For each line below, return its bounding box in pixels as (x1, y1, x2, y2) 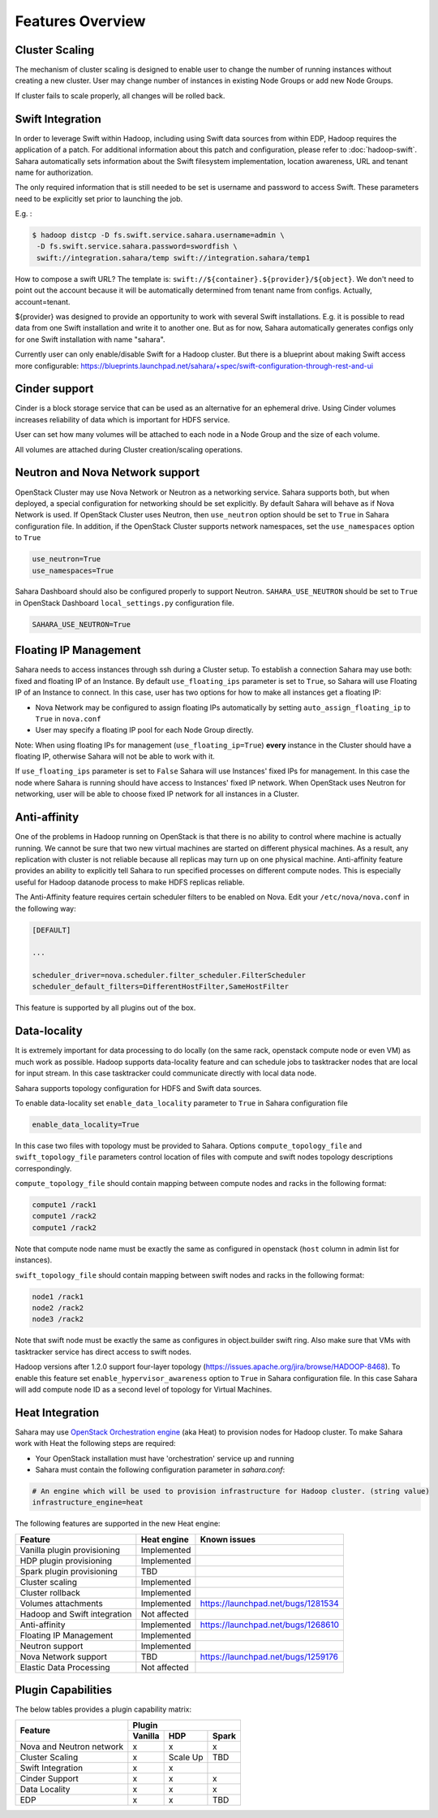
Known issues (200, 1534, 256, 1545)
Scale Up (168, 1751, 204, 1763)
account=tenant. (15, 297, 71, 306)
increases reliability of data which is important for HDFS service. (15, 414, 230, 424)
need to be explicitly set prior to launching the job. (15, 193, 183, 203)
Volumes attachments (19, 1597, 103, 1608)
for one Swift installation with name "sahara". (15, 334, 165, 344)
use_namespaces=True (32, 565, 114, 575)
